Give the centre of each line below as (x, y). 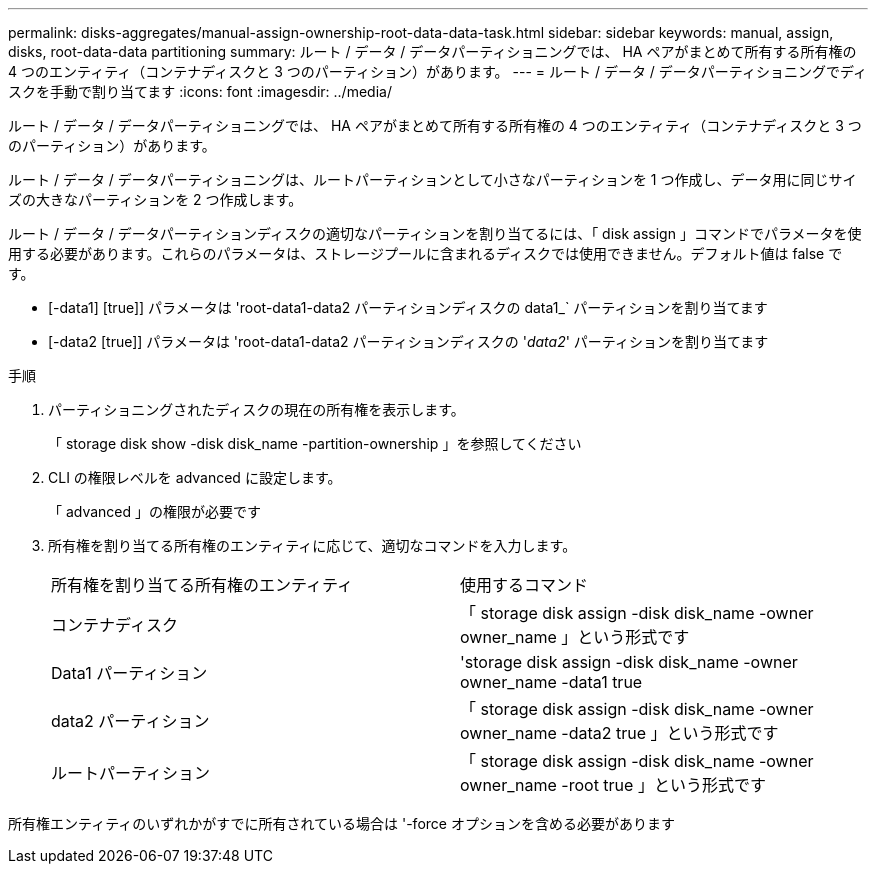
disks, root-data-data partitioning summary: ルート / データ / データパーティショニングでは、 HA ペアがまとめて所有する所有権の (432, 51)
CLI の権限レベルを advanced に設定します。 (195, 477)
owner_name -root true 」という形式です (613, 785)
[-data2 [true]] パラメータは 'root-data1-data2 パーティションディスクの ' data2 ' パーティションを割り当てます (408, 341)
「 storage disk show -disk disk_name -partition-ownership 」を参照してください (315, 443)
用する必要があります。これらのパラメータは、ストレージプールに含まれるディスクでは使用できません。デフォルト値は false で (425, 253)
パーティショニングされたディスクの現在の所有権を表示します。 (256, 409)
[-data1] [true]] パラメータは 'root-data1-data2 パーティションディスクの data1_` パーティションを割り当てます (408, 307)
